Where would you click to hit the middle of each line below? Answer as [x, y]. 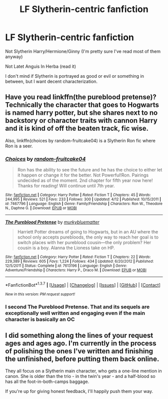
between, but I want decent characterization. [51, 81]
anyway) [14, 57]
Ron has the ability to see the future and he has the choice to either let [90, 170]
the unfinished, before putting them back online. [82, 359]
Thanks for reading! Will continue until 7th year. [66, 186]
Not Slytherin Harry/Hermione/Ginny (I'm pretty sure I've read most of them [83, 51]
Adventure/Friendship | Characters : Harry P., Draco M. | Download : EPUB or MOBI [76, 270]
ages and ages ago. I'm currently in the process [81, 344]
